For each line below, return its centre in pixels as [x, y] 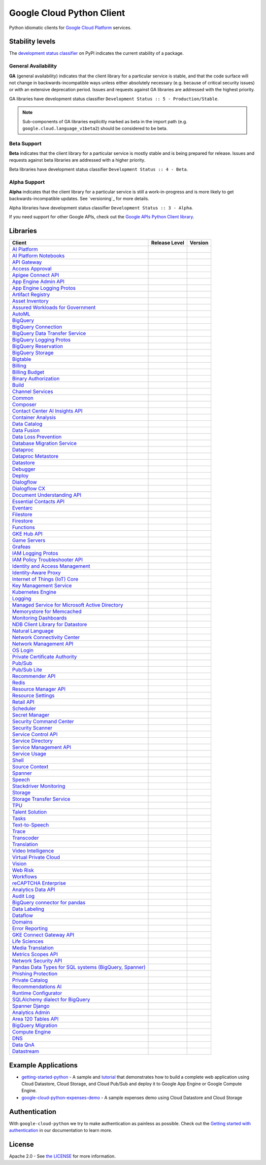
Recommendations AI [37, 987]
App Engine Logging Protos [44, 288]
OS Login [23, 651]
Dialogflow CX [29, 489]
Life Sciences [28, 941]
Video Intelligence [33, 851]
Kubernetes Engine [34, 592]
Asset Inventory [30, 301]
